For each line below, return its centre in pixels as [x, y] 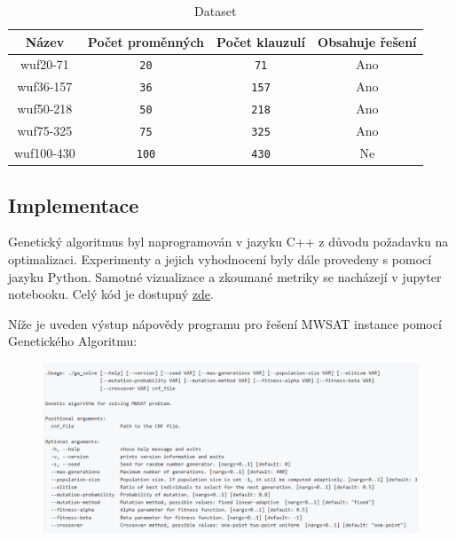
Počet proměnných [146, 41]
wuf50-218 [45, 109]
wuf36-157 [45, 86]
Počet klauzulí [261, 41]
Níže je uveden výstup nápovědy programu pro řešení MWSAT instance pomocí [225, 323]
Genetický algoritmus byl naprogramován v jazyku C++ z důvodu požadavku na [228, 242]
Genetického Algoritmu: [73, 341]
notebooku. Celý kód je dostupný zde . [111, 294]
